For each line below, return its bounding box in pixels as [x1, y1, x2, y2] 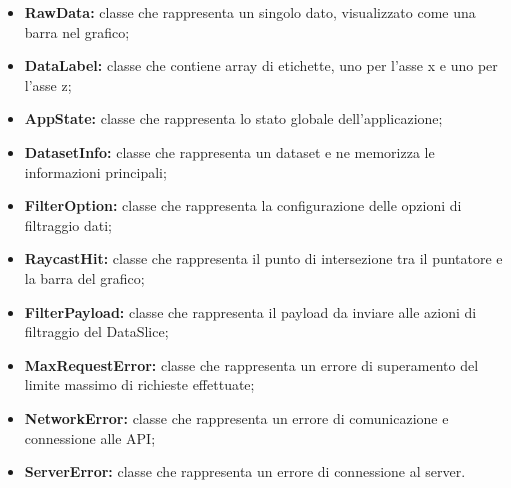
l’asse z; [24, 74, 72, 95]
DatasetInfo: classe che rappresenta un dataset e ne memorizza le [24, 141, 435, 162]
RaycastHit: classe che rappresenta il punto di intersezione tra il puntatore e [24, 248, 503, 269]
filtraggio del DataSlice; [24, 321, 169, 342]
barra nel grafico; [24, 21, 130, 42]
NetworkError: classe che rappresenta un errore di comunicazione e [24, 407, 449, 428]
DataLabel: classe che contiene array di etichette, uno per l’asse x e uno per [24, 55, 498, 76]
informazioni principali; [24, 161, 167, 182]
